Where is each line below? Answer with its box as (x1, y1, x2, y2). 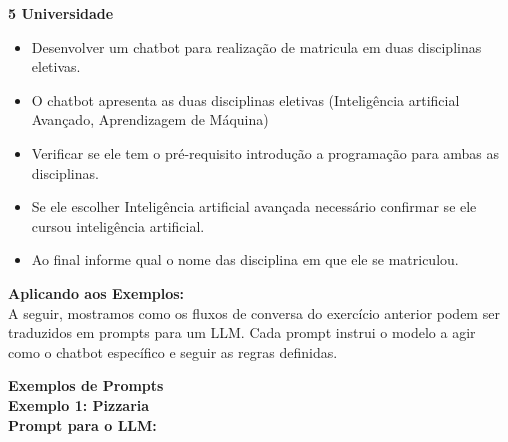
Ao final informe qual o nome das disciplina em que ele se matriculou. (31, 249, 459, 270)
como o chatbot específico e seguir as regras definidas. (8, 341, 338, 362)
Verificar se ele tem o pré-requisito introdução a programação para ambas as (31, 142, 500, 163)
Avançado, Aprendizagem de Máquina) (31, 109, 269, 130)
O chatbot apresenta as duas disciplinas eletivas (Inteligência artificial (31, 89, 460, 110)
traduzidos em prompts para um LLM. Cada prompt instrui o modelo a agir (8, 322, 476, 343)
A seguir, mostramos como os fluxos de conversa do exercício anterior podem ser (8, 302, 500, 323)
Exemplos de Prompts (8, 375, 164, 396)
